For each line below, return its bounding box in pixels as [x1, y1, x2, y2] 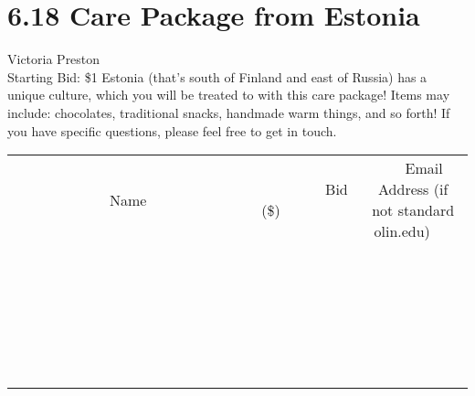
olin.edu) [374, 220, 430, 242]
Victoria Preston [7, 49, 100, 69]
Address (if [378, 178, 449, 200]
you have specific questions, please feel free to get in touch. [7, 121, 337, 140]
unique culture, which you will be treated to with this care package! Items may [7, 85, 450, 104]
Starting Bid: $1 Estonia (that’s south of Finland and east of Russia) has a [7, 67, 427, 86]
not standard [372, 199, 455, 221]
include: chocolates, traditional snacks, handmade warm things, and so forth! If [7, 102, 450, 122]
